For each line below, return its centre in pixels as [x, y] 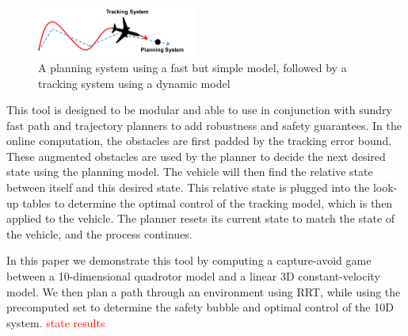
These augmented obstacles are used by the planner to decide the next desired [196, 156]
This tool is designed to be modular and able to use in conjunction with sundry [200, 110]
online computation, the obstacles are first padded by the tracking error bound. [199, 141]
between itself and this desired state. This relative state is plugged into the [188, 187]
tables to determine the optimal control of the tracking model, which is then [208, 202]
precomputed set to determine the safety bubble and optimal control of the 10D [200, 307]
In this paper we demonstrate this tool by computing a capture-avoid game [189, 260]
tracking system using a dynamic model [134, 83]
